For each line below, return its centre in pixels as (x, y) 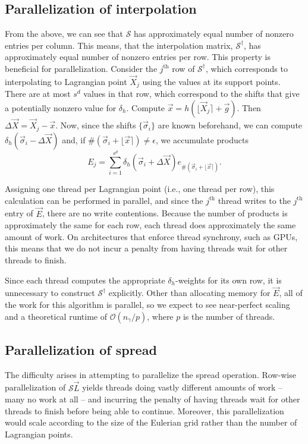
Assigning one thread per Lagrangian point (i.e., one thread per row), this (140, 189)
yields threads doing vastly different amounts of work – (183, 387)
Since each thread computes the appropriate (85, 280)
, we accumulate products (202, 139)
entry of (19, 213)
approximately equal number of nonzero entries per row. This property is (138, 57)
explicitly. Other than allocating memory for (189, 293)
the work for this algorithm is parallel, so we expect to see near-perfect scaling (147, 304)
